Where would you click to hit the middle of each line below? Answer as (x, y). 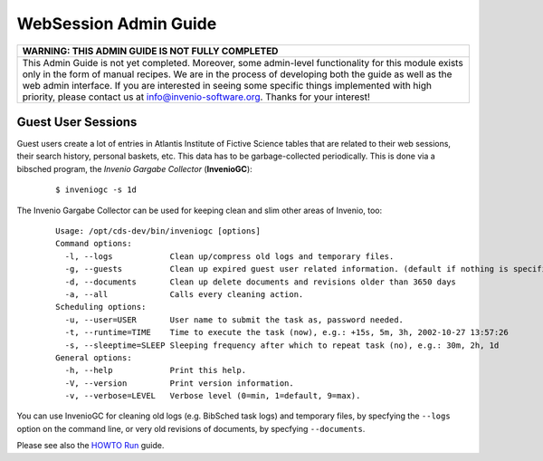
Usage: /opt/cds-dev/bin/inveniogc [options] (158, 231)
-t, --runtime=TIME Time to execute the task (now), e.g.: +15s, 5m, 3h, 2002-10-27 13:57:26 (286, 332)
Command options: (94, 244)
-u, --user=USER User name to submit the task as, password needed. (234, 320)
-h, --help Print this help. (156, 370)
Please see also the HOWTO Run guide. (90, 446)
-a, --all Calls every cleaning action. (184, 294)
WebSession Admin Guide (117, 24)
